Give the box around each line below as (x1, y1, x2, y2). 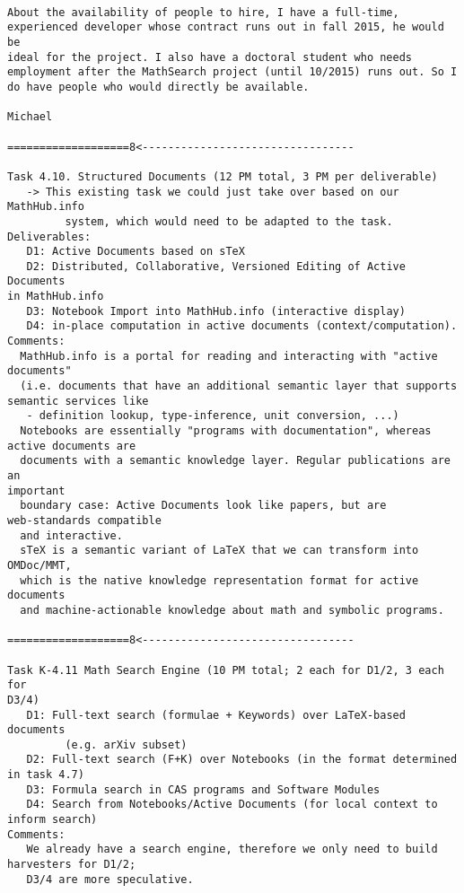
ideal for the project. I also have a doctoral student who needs (7, 50, 413, 64)
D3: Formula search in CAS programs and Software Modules (26, 783, 381, 796)
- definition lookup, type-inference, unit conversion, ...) (26, 409, 399, 423)
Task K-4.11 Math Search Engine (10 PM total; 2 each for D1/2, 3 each (7, 663, 444, 677)
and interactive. (20, 529, 123, 542)
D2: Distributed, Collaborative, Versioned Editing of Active (26, 259, 406, 273)
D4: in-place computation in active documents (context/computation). (26, 320, 458, 333)
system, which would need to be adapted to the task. (65, 214, 393, 228)
